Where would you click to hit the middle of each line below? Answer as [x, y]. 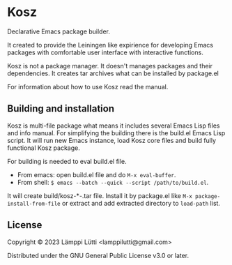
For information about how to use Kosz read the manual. [88, 86]
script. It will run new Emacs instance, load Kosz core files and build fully [112, 140]
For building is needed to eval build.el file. [67, 161]
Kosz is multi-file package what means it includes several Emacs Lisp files [114, 126]
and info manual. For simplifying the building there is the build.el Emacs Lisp [116, 132]
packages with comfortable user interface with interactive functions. [105, 52]
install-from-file [34, 204]
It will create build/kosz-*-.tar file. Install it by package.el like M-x [100, 195]
